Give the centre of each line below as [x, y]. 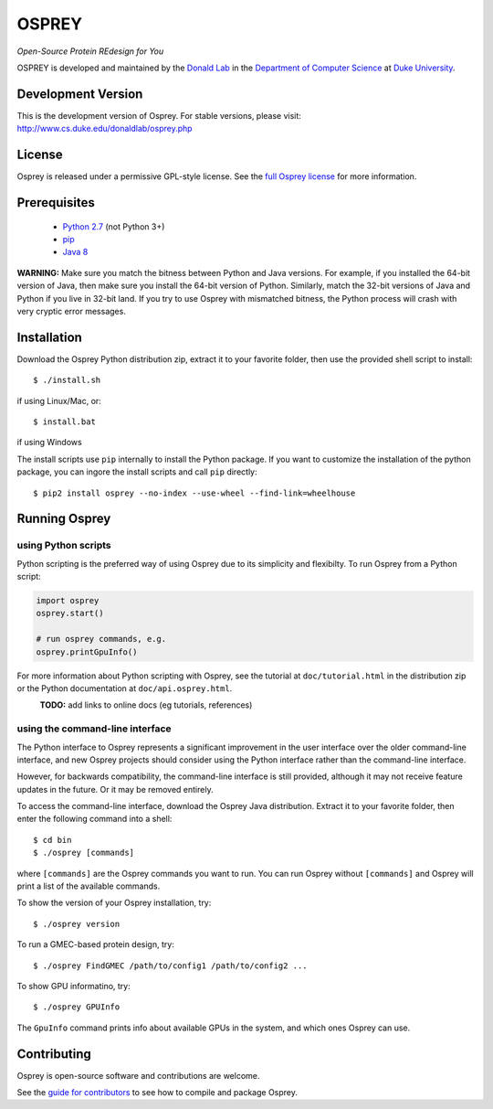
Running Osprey [64, 519]
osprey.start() [70, 613]
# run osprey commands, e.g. [101, 639]
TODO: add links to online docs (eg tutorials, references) [146, 705]
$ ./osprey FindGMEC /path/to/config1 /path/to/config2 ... [170, 965]
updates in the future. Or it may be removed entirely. [115, 789]
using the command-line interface [94, 729]
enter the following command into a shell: [94, 819]
